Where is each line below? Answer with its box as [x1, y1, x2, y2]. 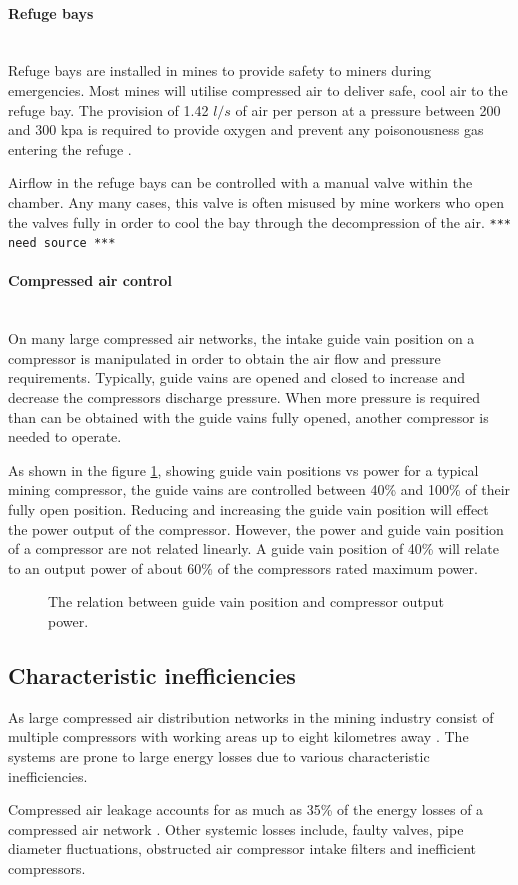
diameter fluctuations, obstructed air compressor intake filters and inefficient [8, 838, 477, 859]
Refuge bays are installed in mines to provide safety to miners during [8, 60, 432, 81]
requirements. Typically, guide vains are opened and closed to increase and [8, 367, 466, 388]
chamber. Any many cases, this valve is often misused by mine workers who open [8, 191, 505, 212]
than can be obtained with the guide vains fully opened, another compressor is [8, 406, 489, 427]
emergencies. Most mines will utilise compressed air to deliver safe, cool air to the [8, 79, 508, 100]
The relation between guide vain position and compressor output [48, 591, 444, 612]
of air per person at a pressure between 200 [235, 99, 501, 120]
